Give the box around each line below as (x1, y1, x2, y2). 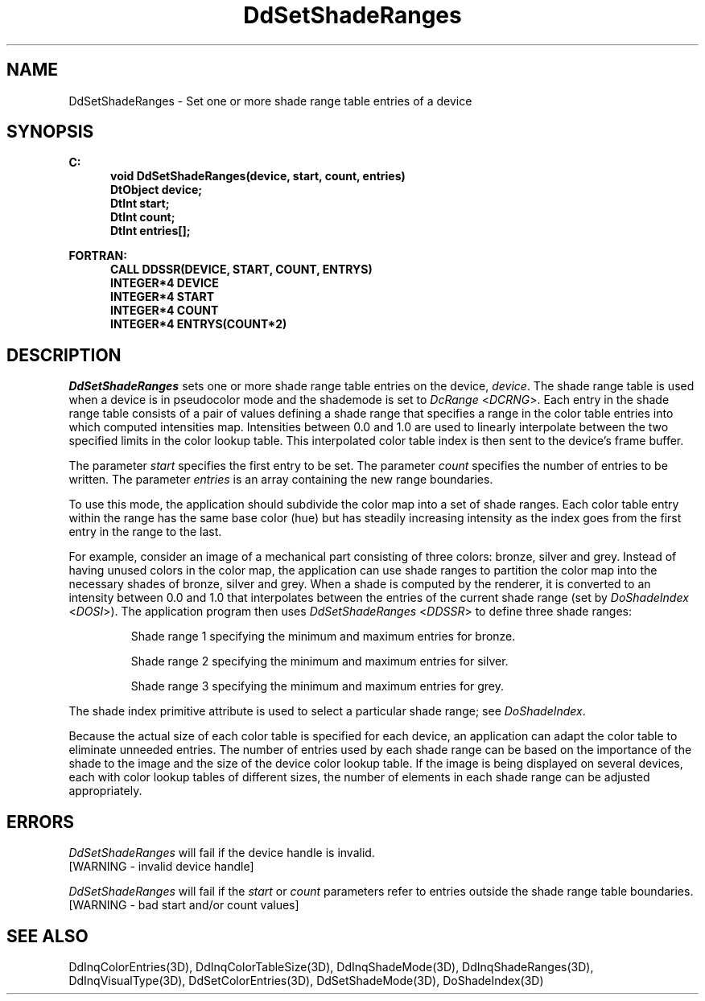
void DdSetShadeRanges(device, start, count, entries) (110, 169, 406, 183)
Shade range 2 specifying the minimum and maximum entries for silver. (130, 654, 509, 669)
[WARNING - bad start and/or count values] (68, 898, 299, 912)
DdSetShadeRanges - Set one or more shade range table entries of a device (68, 93, 472, 108)
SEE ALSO (6, 925, 89, 946)
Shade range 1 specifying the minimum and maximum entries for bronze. (130, 629, 516, 644)
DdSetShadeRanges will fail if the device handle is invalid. (68, 846, 375, 860)
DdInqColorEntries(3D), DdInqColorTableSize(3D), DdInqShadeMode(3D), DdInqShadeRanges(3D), (68, 959, 594, 974)
